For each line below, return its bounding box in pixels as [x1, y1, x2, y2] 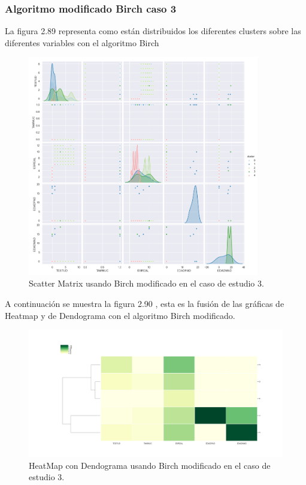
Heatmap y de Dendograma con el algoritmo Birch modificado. [5, 309, 235, 321]
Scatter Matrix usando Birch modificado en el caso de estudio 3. [29, 277, 264, 290]
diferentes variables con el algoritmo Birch [5, 36, 159, 49]
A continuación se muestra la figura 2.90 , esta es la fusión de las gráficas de [5, 297, 284, 310]
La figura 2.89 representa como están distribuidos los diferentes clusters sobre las [5, 25, 301, 37]
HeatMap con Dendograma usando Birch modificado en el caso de [29, 459, 271, 471]
